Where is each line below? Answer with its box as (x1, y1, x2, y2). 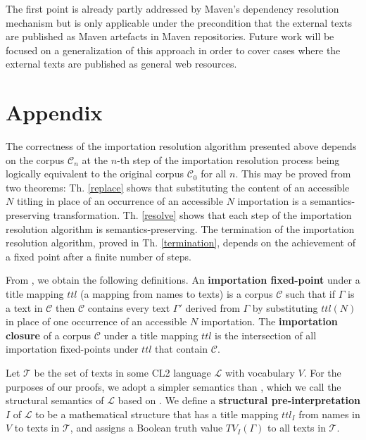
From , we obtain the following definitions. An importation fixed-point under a (6, 272, 360, 287)
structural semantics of (6, 393, 104, 408)
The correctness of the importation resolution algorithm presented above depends (6, 139, 357, 153)
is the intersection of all (215, 327, 317, 342)
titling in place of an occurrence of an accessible (16, 194, 223, 208)
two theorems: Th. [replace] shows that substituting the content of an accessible (6, 180, 350, 194)
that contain (155, 341, 208, 356)
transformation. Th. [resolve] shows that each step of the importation (53, 208, 352, 222)
